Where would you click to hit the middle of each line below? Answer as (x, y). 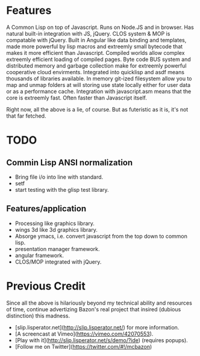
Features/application (46, 209)
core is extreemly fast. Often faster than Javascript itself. (77, 98)
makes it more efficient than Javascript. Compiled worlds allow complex (95, 52)
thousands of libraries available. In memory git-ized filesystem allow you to (99, 78)
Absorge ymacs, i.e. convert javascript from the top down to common (101, 236)
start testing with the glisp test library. (62, 189)
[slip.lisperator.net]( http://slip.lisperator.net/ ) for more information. (97, 327)
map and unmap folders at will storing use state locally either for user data (98, 84)
